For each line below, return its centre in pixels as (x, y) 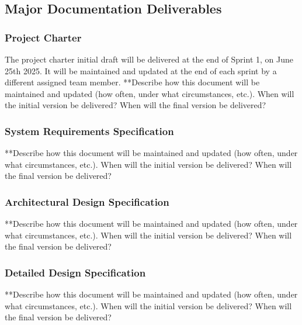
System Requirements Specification (89, 131)
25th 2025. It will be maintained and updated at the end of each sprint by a (141, 70)
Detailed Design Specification (75, 272)
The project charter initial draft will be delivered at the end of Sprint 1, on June (149, 59)
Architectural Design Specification (87, 201)
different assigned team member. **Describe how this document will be (132, 82)
